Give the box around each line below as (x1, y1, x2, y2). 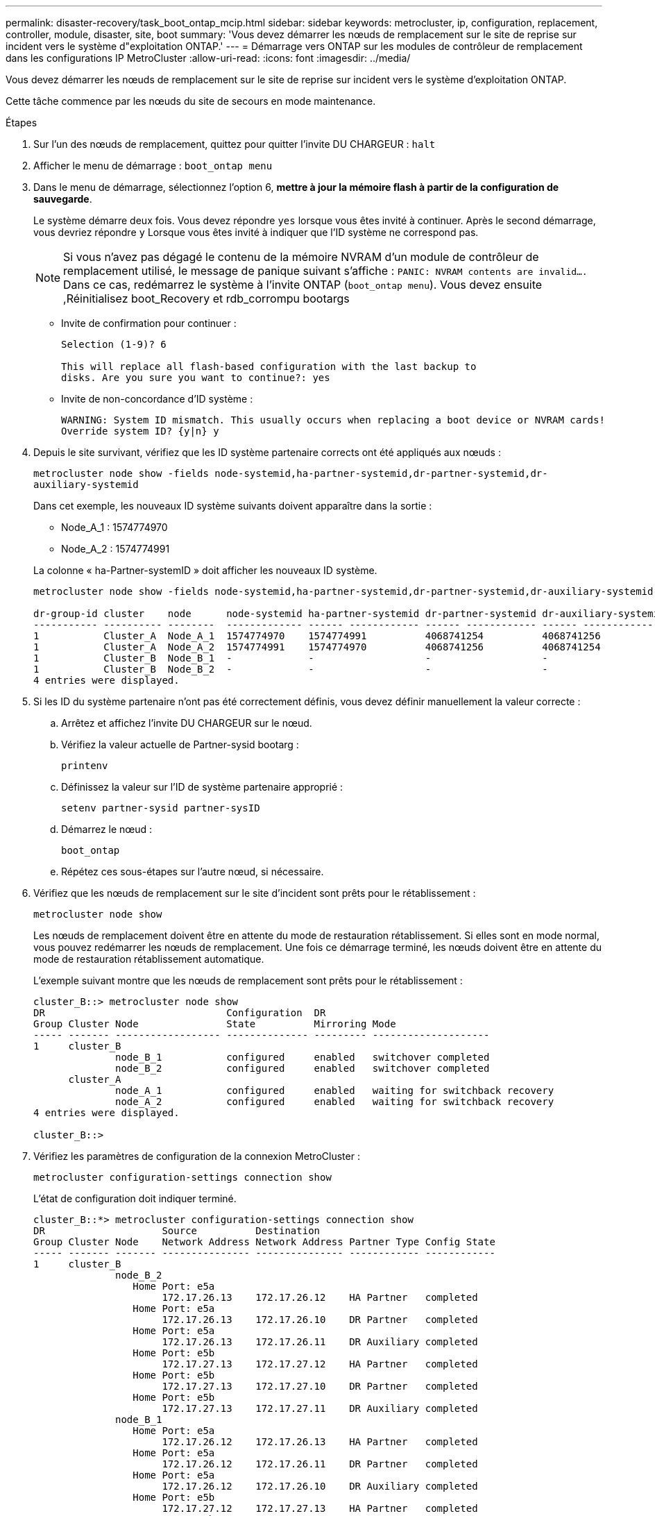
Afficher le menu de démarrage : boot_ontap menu (33, 160, 273, 171)
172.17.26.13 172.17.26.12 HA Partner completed (162, 1292, 478, 1303)
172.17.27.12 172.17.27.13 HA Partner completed (162, 1503, 478, 1514)
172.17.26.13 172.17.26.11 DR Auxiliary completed (162, 1336, 478, 1347)
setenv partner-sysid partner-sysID (61, 802, 260, 814)
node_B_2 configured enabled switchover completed (115, 1063, 490, 1074)
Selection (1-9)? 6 (61, 339, 167, 350)
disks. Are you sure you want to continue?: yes (61, 372, 330, 383)
